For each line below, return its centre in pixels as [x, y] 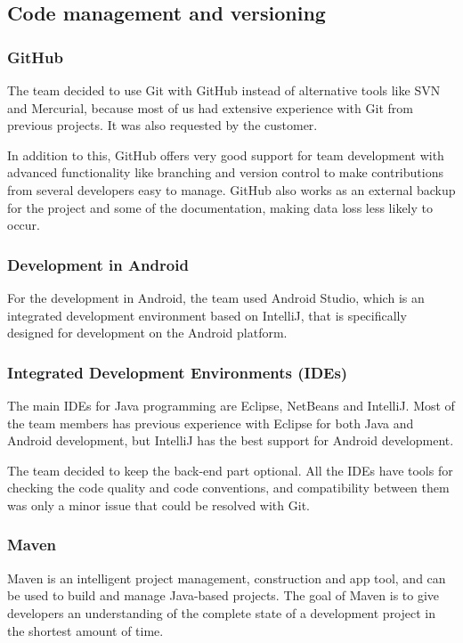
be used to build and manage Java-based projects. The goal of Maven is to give [223, 595]
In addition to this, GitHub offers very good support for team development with [226, 155]
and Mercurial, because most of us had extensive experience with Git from [210, 107]
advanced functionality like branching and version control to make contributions [225, 172]
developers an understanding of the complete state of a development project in [222, 612]
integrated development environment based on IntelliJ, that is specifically [207, 315]
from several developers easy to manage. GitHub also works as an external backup [231, 189]
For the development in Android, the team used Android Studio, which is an [216, 297]
